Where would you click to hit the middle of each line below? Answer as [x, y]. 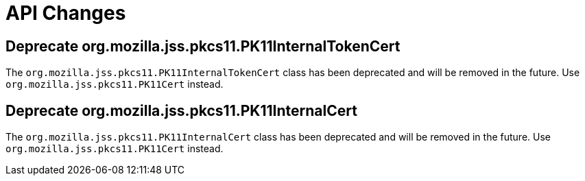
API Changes [66, 13]
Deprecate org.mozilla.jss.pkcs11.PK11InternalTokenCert [203, 46]
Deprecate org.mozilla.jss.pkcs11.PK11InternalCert [181, 110]
